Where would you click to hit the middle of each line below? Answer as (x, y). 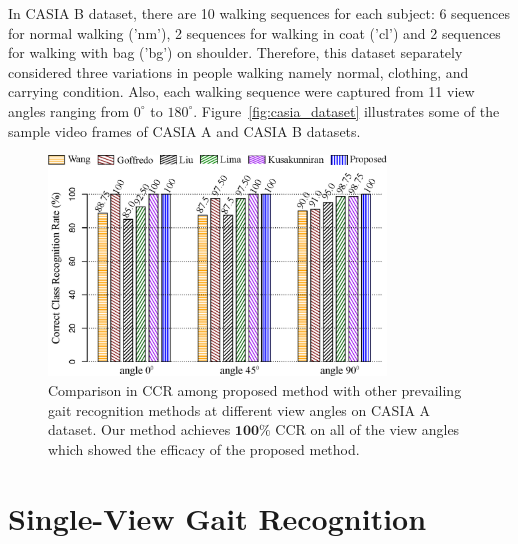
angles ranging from (69, 110)
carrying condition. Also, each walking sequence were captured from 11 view (241, 91)
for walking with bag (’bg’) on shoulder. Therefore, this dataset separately (235, 52)
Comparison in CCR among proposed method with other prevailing (255, 390)
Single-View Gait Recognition (217, 517)
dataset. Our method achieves (139, 429)
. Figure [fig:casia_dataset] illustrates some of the (346, 110)
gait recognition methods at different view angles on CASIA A (239, 409)
